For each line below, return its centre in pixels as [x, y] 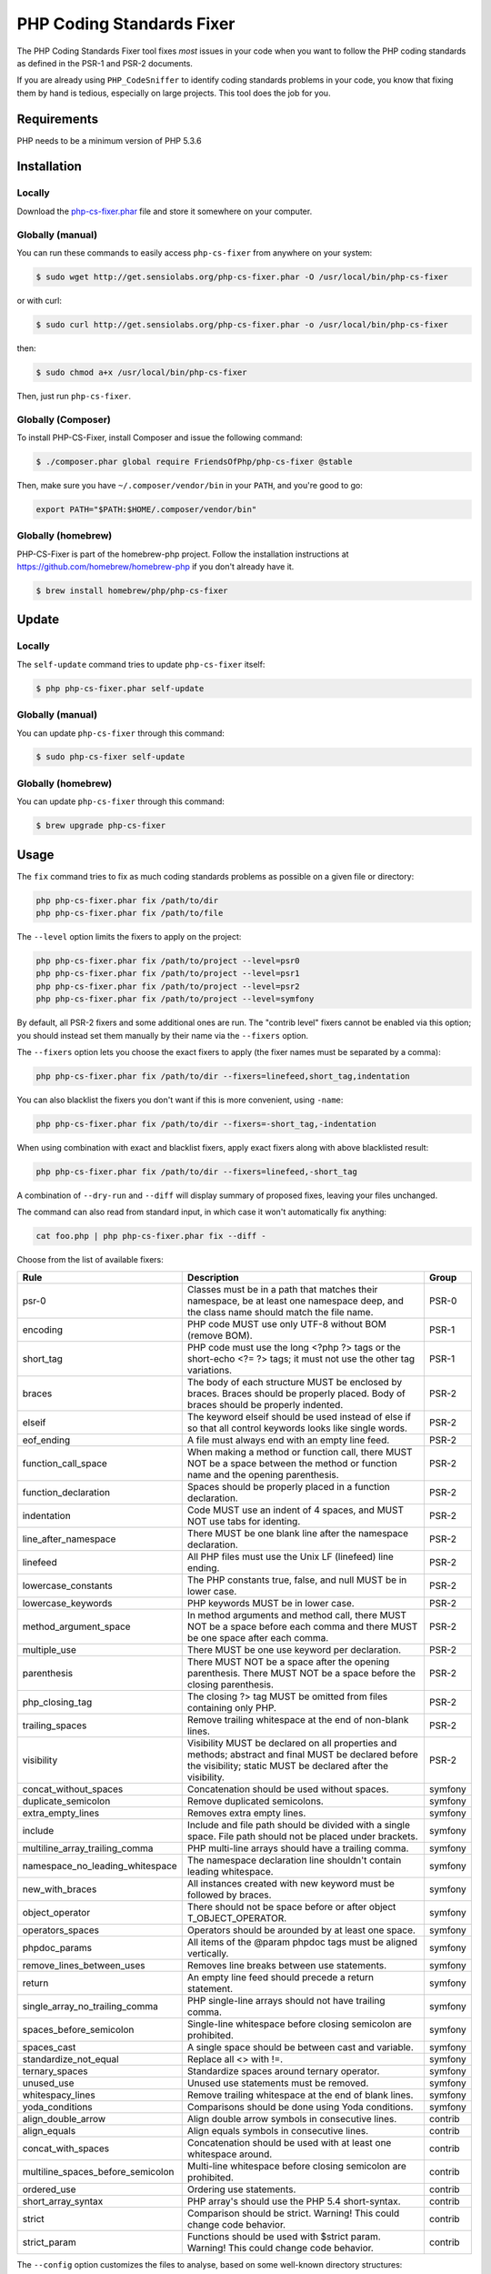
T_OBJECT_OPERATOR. [237, 1917]
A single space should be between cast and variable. [300, 2047]
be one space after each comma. [258, 1637]
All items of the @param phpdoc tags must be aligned [302, 1942]
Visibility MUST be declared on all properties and [292, 1743]
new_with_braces [60, 1889]
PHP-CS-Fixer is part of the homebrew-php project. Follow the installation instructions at [183, 554]
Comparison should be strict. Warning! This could [293, 2213]
